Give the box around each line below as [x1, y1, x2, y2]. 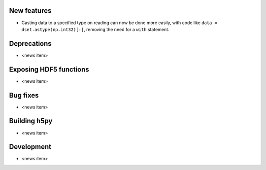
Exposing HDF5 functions [9, 65, 89, 73]
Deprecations [9, 39, 52, 48]
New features [9, 6, 52, 15]
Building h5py [9, 117, 53, 125]
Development [9, 143, 52, 151]
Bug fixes [9, 91, 39, 100]
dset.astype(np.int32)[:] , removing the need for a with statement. [21, 26, 169, 32]
